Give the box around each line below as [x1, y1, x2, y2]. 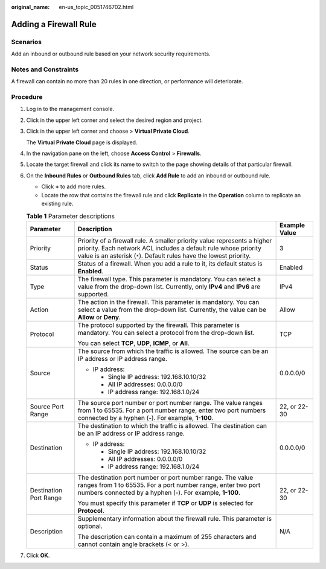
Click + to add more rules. [41, 183, 106, 190]
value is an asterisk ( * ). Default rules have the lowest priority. [77, 251, 251, 259]
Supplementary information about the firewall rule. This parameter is [77, 514, 272, 523]
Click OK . [26, 552, 50, 559]
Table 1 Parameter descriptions [26, 212, 115, 220]
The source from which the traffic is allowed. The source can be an [77, 347, 269, 355]
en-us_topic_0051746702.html [59, 4, 134, 10]
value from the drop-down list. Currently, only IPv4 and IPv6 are [77, 282, 261, 291]
